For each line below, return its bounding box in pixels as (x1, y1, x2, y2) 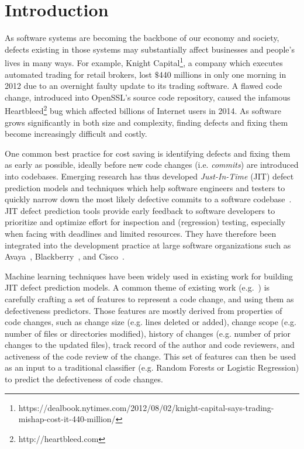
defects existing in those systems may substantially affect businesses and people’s (5, 43, 295, 55)
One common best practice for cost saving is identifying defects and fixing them (5, 147, 291, 159)
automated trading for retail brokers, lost (5, 68, 152, 80)
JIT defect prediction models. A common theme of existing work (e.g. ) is (5, 281, 270, 293)
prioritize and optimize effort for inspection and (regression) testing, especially (5, 216, 286, 228)
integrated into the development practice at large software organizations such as (5, 239, 291, 251)
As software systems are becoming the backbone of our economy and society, (5, 32, 279, 44)
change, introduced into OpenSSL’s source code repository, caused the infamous (5, 91, 291, 103)
